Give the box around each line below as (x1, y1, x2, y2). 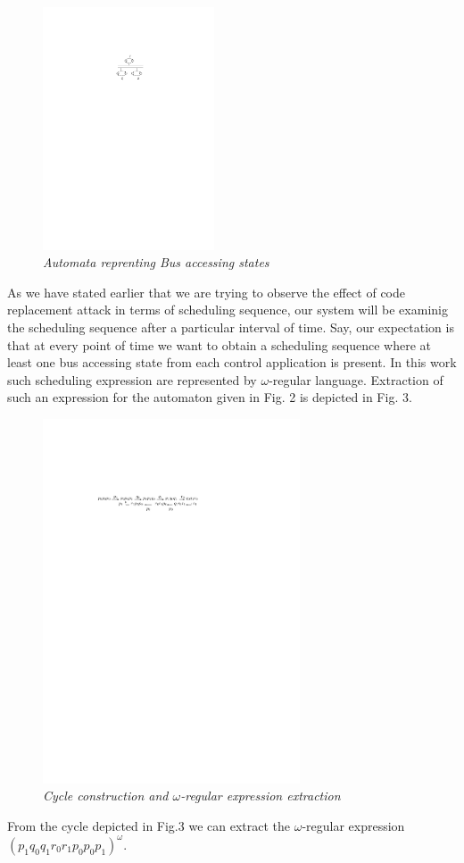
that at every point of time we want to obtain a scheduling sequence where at (7, 335, 432, 354)
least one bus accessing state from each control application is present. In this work (7, 353, 457, 372)
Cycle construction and (43, 786, 169, 805)
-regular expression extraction (180, 786, 341, 805)
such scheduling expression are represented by (7, 370, 257, 389)
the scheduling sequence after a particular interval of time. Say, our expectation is (7, 318, 454, 337)
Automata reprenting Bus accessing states (43, 253, 269, 272)
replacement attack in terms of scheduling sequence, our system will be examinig (7, 300, 448, 319)
